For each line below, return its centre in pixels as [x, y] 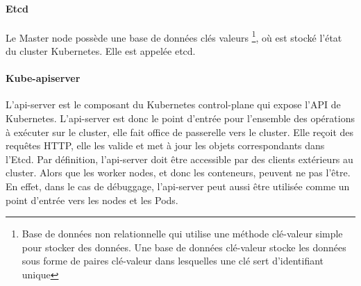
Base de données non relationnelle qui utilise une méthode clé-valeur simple [182, 234]
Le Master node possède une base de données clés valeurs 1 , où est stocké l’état [174, 36]
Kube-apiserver [43, 78]
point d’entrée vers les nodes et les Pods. [92, 200]
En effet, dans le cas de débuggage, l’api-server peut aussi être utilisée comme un [178, 186]
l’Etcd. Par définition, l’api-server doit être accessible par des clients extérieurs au [179, 159]
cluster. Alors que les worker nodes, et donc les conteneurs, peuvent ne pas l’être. [178, 173]
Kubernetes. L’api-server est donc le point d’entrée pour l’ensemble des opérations [180, 118]
